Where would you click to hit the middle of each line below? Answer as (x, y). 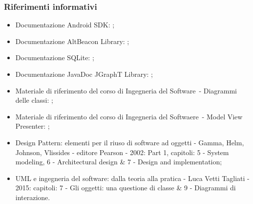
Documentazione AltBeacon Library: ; (72, 41)
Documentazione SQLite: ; (55, 57)
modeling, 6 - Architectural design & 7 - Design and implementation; (119, 162)
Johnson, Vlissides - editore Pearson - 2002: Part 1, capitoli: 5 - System (122, 152)
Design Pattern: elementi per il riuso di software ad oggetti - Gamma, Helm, (130, 142)
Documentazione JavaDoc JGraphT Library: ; (84, 74)
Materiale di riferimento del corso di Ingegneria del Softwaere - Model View (129, 116)
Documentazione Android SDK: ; (65, 25)
